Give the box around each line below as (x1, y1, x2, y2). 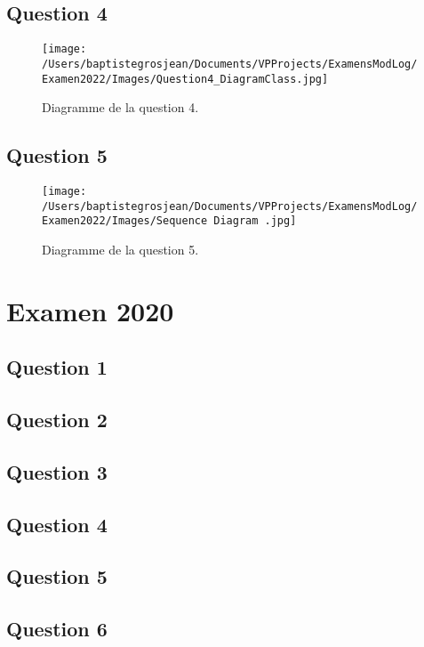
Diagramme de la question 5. (42, 239, 199, 258)
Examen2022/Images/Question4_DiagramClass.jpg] (42, 72, 329, 85)
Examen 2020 (6, 292, 174, 328)
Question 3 (6, 457, 108, 485)
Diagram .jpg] (213, 214, 297, 228)
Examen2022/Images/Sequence (42, 214, 208, 228)
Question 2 (6, 406, 108, 433)
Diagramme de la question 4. (42, 98, 199, 117)
